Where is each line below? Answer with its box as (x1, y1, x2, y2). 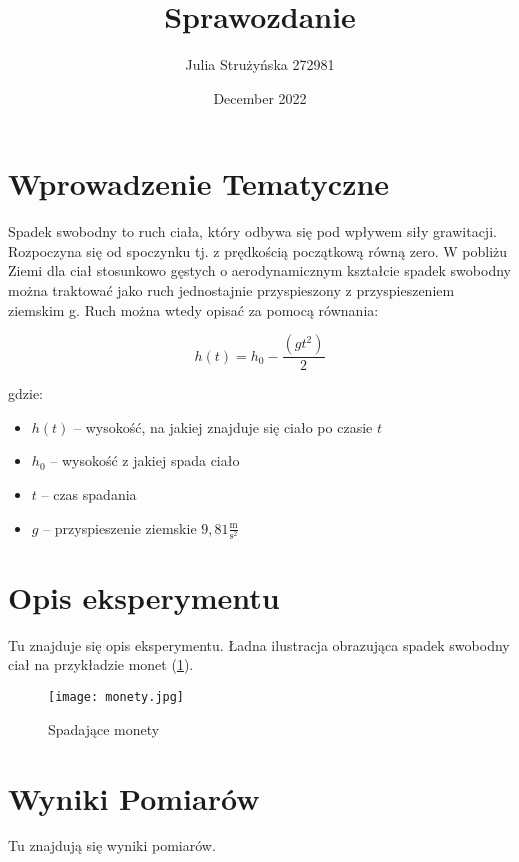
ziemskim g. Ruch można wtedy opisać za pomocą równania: (8, 299, 379, 320)
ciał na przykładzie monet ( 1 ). (8, 654, 194, 675)
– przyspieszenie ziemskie (43, 517, 197, 538)
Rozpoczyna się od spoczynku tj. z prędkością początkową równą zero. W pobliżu (8, 240, 508, 261)
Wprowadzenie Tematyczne (8, 163, 390, 204)
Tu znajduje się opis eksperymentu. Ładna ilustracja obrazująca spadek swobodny (8, 634, 510, 655)
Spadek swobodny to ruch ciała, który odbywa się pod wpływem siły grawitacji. (8, 221, 497, 242)
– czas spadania (41, 484, 137, 505)
